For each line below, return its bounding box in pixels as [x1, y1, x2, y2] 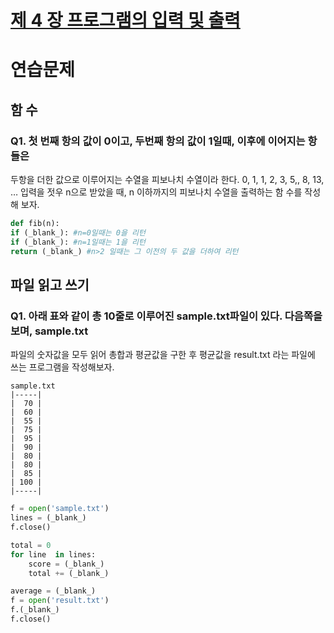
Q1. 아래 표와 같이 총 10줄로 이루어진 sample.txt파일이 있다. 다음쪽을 [10, 309, 323, 323]
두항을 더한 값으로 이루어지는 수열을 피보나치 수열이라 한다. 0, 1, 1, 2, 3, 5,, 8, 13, [10, 174, 325, 186]
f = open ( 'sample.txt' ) [10, 504, 110, 514]
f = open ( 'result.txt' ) [10, 596, 110, 606]
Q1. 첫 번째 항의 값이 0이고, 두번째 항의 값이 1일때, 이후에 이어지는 [10, 134, 306, 148]
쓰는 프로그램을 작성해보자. [10, 361, 115, 373]
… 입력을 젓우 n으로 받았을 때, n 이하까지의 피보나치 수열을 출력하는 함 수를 [10, 186, 303, 198]
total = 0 [10, 540, 52, 550]
